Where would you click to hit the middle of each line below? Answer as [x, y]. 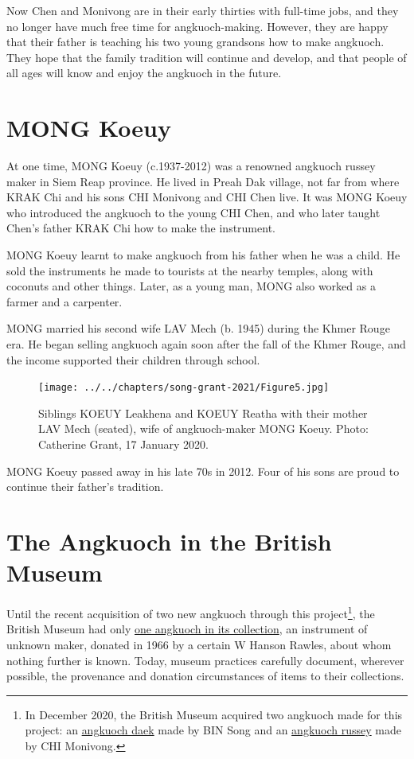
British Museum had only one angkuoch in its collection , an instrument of [187, 629]
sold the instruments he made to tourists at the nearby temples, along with [190, 270]
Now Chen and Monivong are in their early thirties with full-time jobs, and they [203, 10]
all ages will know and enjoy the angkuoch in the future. [144, 73]
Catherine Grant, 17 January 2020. [123, 444]
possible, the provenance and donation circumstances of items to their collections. [205, 676]
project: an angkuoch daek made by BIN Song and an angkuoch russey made [213, 730]
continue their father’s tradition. [85, 487]
